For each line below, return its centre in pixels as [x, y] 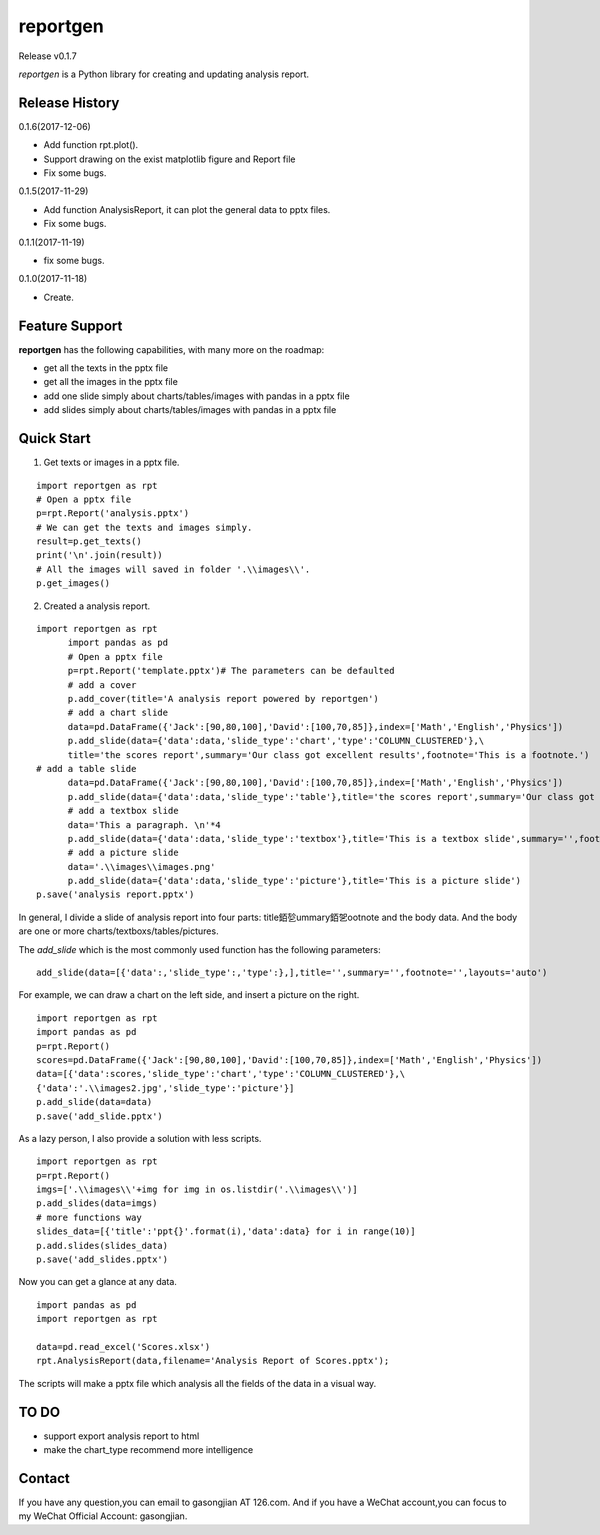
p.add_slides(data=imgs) [97, 1203]
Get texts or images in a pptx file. [111, 462]
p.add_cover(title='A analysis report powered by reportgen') [223, 698]
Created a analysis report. [97, 606]
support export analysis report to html [121, 1436]
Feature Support [70, 325]
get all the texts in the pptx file [106, 368]
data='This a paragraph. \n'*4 [144, 824]
